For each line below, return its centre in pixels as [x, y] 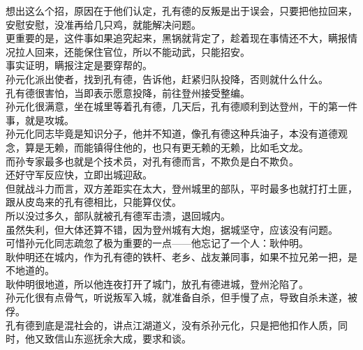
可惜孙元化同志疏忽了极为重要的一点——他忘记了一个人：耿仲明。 [157, 243]
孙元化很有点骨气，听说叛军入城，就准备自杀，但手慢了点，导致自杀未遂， [177, 297]
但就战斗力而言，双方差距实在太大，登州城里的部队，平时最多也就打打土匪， [181, 188]
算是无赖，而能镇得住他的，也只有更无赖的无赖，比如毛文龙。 [166, 147]
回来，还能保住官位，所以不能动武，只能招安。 [142, 51]
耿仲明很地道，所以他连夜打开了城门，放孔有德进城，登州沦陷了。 [157, 283]
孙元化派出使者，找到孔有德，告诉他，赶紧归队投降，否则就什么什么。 [167, 78]
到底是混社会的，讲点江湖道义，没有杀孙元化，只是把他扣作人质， [186, 325]
